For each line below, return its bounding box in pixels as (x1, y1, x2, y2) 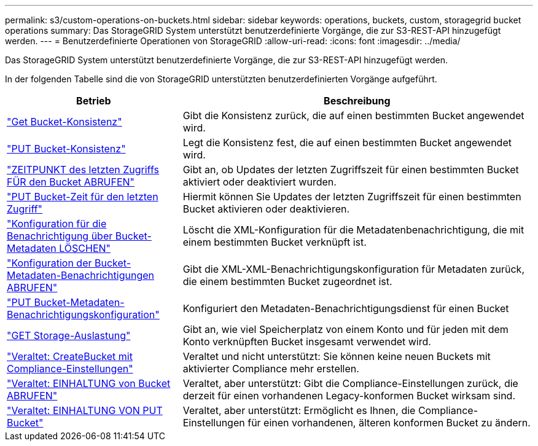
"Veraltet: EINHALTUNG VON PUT (7, 404, 163, 417)
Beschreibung (324, 95, 391, 107)
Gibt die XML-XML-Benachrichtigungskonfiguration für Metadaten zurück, (182, 263, 525, 275)
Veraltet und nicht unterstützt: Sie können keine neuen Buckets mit (182, 350, 491, 362)
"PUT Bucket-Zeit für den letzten (7, 190, 158, 203)
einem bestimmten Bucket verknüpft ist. (182, 236, 367, 248)
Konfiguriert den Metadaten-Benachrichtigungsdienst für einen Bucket (182, 302, 509, 315)
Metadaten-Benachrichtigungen (7, 269, 154, 281)
